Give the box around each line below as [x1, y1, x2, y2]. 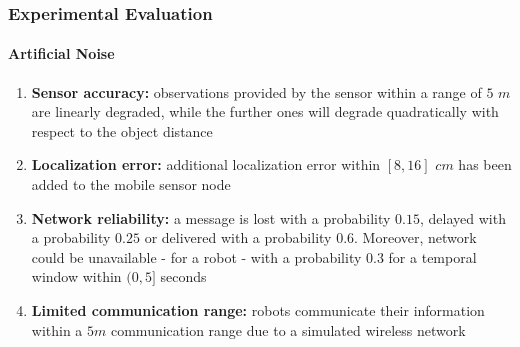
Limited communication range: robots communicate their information [31, 299, 485, 320]
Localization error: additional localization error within [31, 154, 381, 175]
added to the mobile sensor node [31, 174, 231, 195]
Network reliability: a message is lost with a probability [31, 207, 391, 228]
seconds [160, 266, 207, 287]
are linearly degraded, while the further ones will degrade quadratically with [31, 101, 499, 122]
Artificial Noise [8, 43, 115, 64]
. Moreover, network [354, 227, 477, 248]
